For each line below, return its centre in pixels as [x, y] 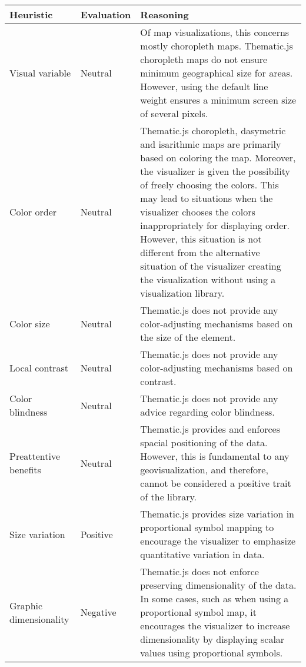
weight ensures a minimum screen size [218, 100]
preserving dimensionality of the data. [218, 585]
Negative [98, 612]
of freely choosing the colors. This [209, 185]
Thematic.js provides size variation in [217, 514]
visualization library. [182, 293]
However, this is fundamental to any [215, 456]
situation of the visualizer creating [211, 266]
